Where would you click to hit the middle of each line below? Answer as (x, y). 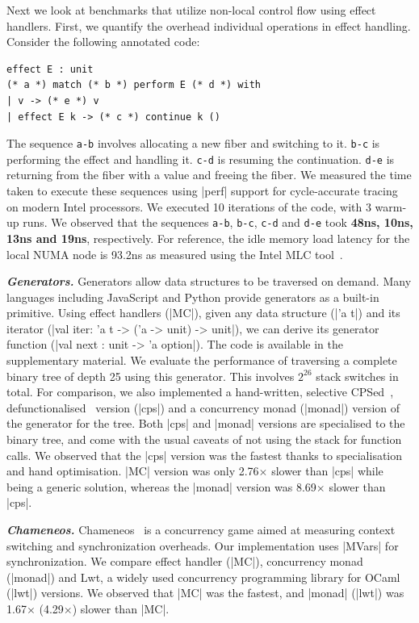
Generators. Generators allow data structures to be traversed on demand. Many (209, 281)
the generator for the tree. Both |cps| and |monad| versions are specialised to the (206, 423)
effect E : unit (50, 69)
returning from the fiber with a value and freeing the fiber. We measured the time (209, 175)
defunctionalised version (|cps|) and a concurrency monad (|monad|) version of (203, 407)
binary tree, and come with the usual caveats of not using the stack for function (204, 439)
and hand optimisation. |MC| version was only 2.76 (133, 471)
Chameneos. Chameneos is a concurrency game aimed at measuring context (201, 529)
